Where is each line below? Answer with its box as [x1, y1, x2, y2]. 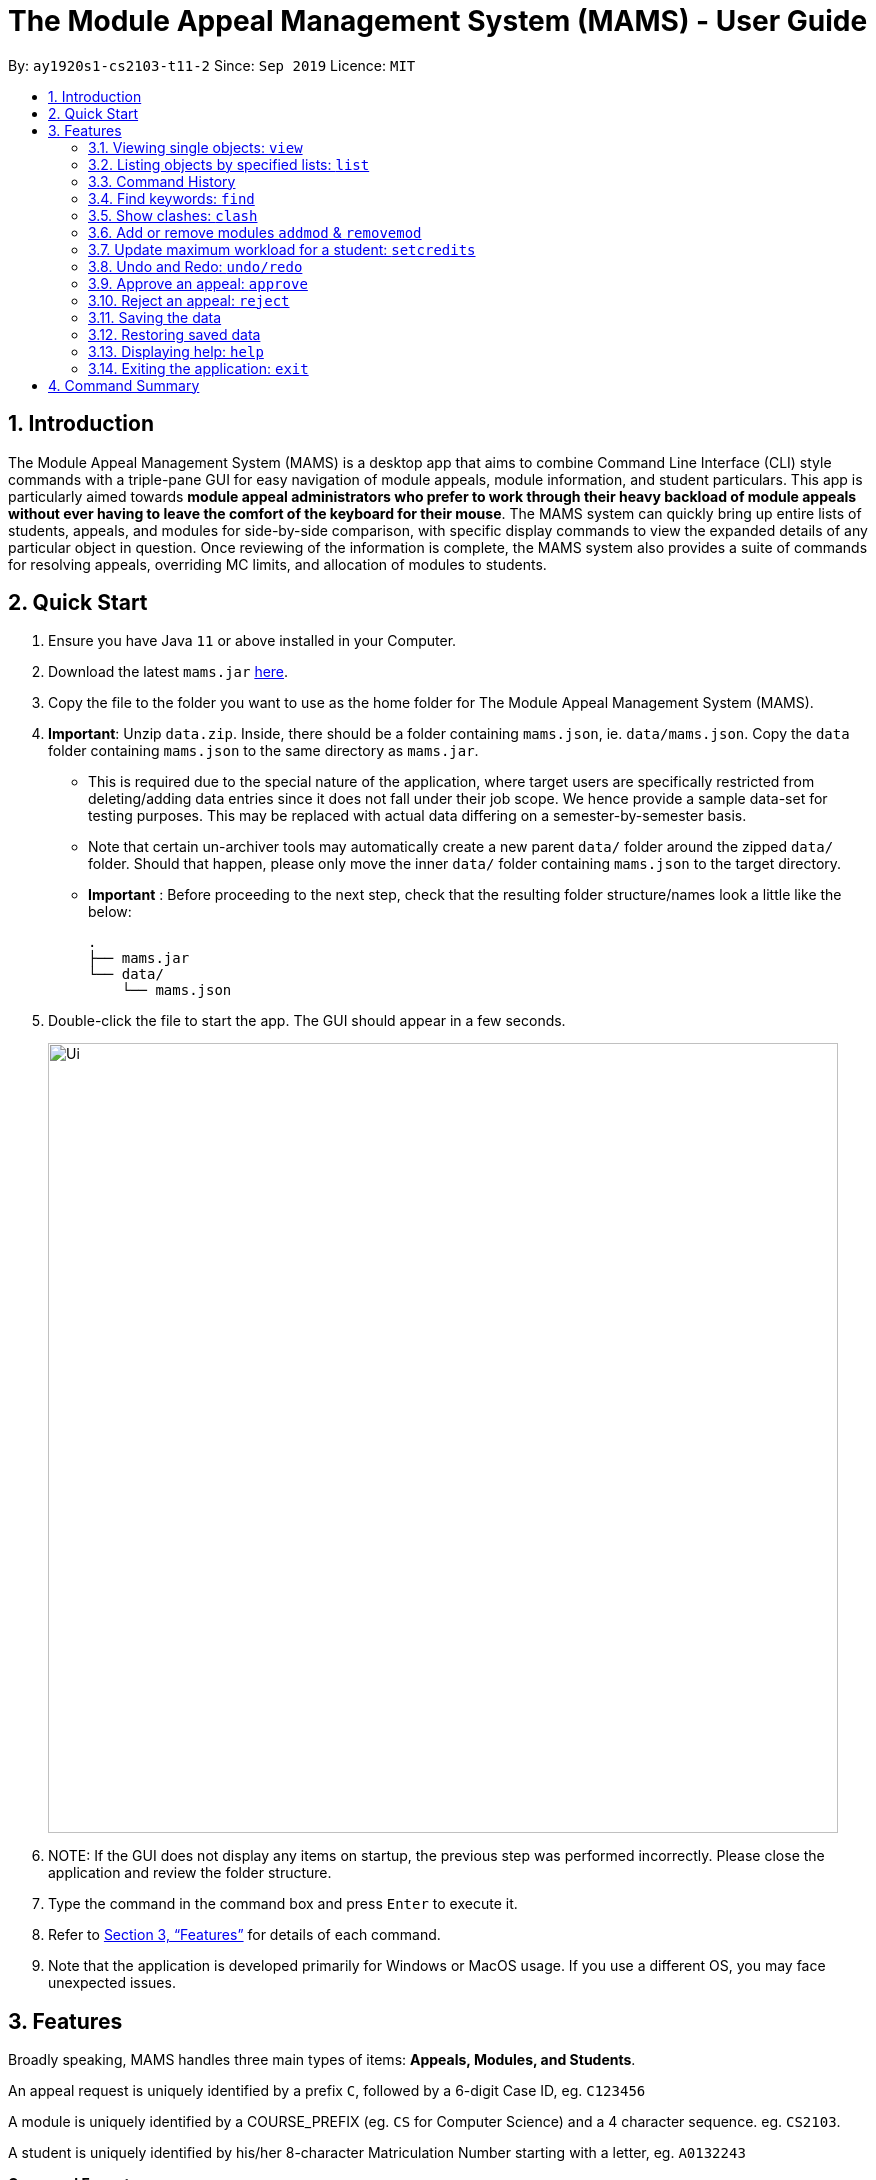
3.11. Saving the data [88, 308, 222, 326]
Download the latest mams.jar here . [48, 663, 289, 681]
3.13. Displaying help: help [88, 342, 264, 360]
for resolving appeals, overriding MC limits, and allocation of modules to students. [8, 555, 547, 573]
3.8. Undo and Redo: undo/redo [88, 257, 303, 275]
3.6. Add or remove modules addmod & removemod [88, 223, 422, 241]
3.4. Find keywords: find [88, 189, 255, 207]
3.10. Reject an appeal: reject [88, 291, 290, 309]
